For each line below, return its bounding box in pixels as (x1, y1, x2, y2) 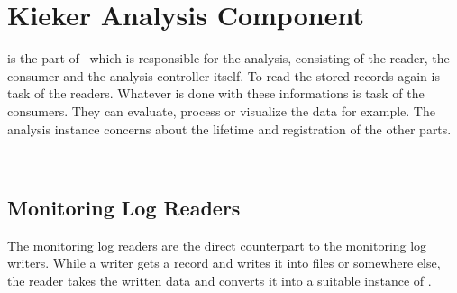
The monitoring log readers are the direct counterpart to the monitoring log (7, 235, 427, 254)
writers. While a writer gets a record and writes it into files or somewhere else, (7, 253, 441, 272)
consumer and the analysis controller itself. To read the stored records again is (7, 66, 440, 85)
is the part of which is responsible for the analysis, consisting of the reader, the (7, 49, 450, 68)
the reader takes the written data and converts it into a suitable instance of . (7, 271, 432, 290)
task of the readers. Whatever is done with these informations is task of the (7, 84, 425, 103)
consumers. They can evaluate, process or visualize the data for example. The (7, 101, 435, 120)
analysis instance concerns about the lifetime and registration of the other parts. (7, 119, 452, 138)
